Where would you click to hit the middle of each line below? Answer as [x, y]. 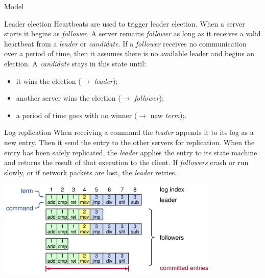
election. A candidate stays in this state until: [75, 63]
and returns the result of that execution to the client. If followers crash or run [126, 162]
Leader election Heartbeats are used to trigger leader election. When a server [125, 23]
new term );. [168, 115]
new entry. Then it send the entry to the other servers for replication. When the [129, 142]
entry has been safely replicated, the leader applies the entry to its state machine [131, 152]
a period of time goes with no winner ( [77, 115]
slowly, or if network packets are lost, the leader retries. [91, 172]
